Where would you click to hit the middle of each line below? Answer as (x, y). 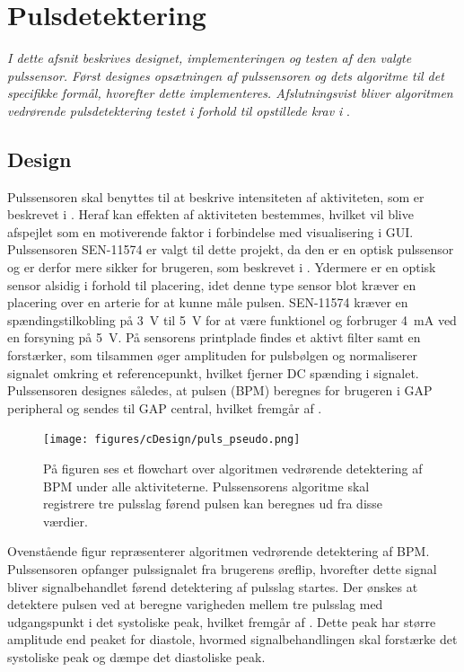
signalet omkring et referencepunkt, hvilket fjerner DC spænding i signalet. (213, 372)
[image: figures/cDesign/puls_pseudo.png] (172, 440)
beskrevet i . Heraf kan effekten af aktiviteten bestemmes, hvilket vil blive (210, 214)
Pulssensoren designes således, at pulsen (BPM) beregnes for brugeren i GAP (220, 390)
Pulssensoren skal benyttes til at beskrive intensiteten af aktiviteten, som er (216, 196)
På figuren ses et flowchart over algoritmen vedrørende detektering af (233, 469)
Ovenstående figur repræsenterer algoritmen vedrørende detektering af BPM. (219, 551)
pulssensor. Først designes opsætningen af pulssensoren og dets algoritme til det (226, 75)
